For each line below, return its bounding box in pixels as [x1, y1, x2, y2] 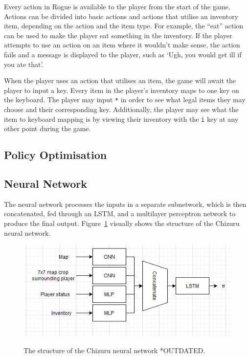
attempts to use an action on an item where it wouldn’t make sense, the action [4, 40, 240, 50]
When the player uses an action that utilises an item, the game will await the [4, 75, 236, 86]
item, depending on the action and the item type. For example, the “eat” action [4, 21, 244, 31]
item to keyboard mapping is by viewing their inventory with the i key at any [4, 113, 239, 124]
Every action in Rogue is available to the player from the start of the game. [4, 1, 230, 11]
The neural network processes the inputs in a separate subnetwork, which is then [4, 199, 247, 209]
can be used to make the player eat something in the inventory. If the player [4, 30, 232, 40]
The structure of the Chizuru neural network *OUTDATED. [23, 345, 205, 355]
